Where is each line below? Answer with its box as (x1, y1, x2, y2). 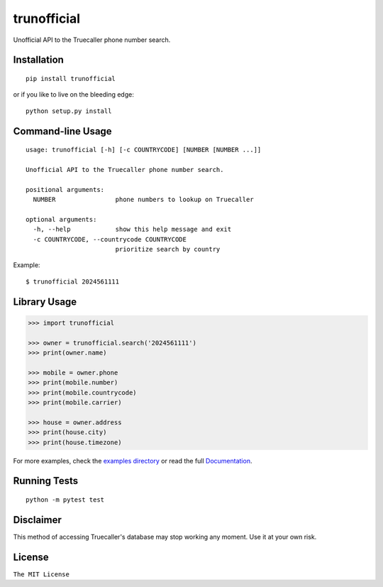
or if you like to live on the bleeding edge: (13, 90, 134, 99)
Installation (13, 54, 64, 66)
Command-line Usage (13, 125, 113, 137)
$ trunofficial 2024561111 (26, 277, 120, 286)
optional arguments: (26, 215, 97, 223)
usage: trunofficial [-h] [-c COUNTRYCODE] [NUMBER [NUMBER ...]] (26, 146, 262, 154)
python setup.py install (26, 107, 112, 115)
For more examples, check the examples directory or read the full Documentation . (13, 456, 252, 465)
